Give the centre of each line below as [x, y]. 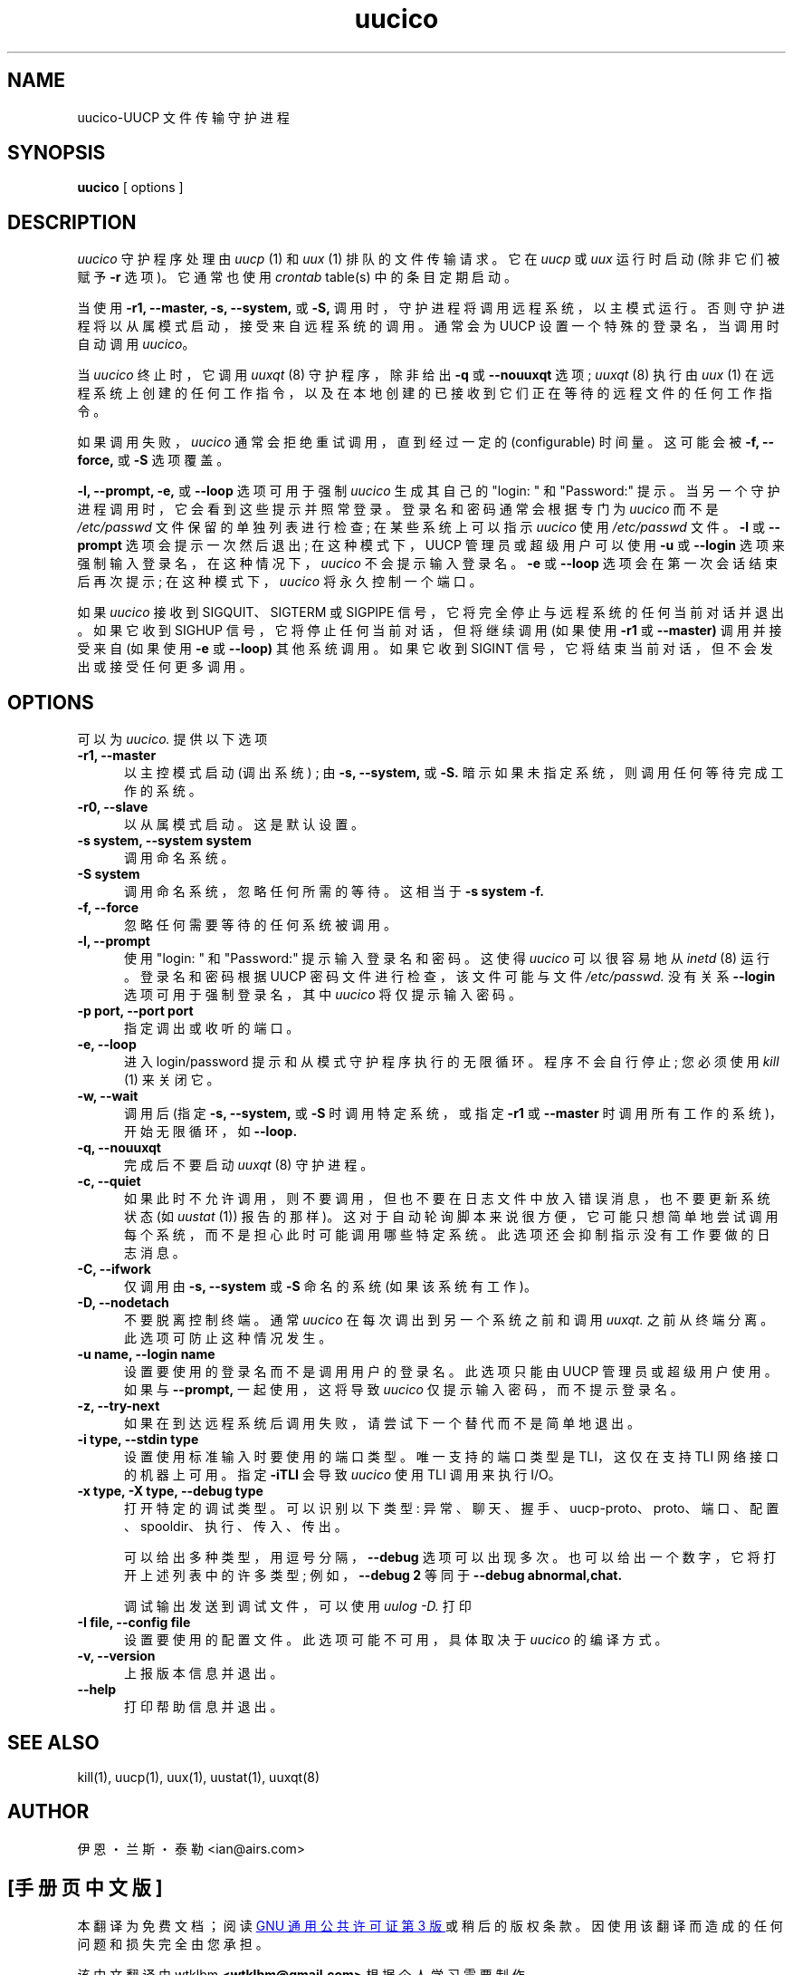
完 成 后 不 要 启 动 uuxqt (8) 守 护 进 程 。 [249, 1165]
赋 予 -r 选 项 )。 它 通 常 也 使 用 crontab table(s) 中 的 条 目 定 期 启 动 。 [297, 277]
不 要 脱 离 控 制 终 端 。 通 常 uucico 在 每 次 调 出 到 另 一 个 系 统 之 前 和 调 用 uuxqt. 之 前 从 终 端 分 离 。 [449, 1320]
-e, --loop [107, 1045]
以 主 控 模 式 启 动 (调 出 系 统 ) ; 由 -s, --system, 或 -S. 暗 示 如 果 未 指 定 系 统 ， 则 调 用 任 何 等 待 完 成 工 [454, 773]
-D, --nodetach [123, 1303]
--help [97, 1690]
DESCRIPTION [72, 222]
